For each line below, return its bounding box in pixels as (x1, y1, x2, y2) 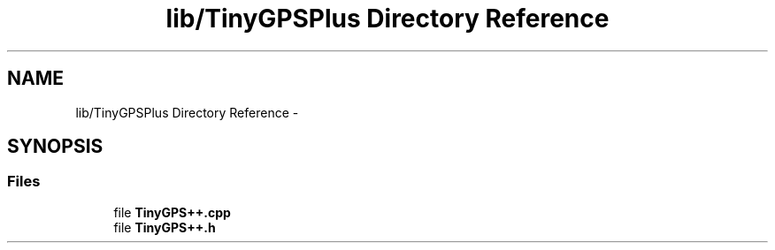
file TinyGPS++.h (113, 219, 216, 235)
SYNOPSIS (7, 135, 104, 158)
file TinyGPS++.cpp (113, 204, 231, 220)
